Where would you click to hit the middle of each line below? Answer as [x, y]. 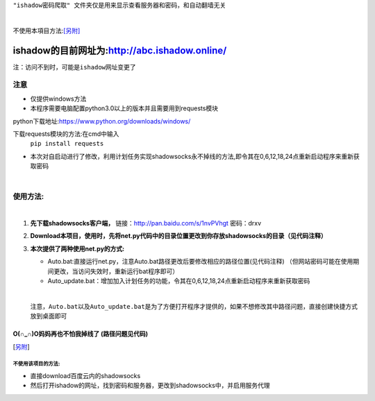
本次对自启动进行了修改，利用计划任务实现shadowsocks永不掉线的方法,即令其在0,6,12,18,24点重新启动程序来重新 [192, 156]
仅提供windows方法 [58, 99]
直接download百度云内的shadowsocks [85, 375]
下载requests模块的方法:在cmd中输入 [66, 134]
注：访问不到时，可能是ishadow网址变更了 [74, 67]
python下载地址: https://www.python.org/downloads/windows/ [102, 121]
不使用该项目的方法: [36, 364]
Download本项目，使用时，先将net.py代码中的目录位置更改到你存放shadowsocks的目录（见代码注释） [178, 236]
